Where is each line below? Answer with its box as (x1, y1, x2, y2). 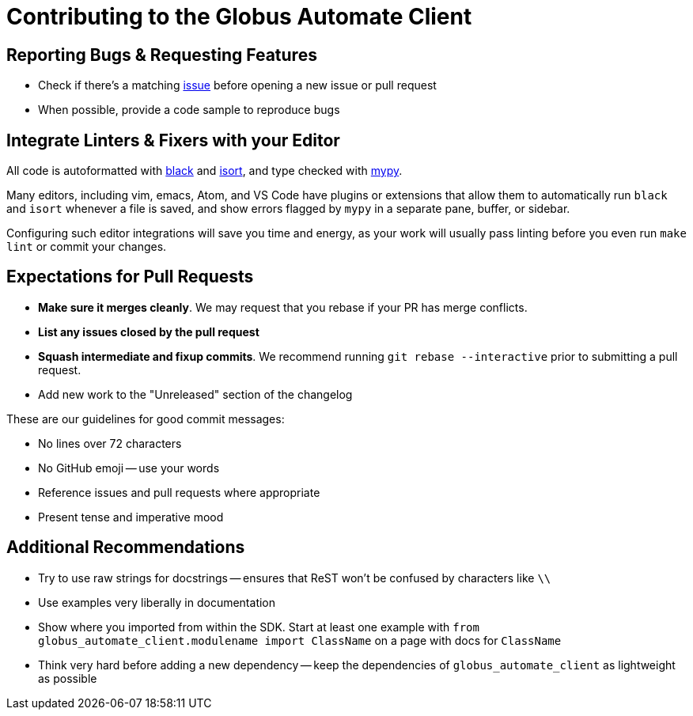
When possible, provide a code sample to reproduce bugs (38, 103, 340, 117)
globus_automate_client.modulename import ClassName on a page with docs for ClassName (38, 633, 562, 647)
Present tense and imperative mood (38, 510, 224, 524)
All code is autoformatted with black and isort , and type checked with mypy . (6, 164, 403, 178)
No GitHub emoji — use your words (38, 460, 220, 475)
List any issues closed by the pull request (38, 324, 259, 339)
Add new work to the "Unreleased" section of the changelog (38, 387, 353, 401)
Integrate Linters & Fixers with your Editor (6, 130, 340, 150)
